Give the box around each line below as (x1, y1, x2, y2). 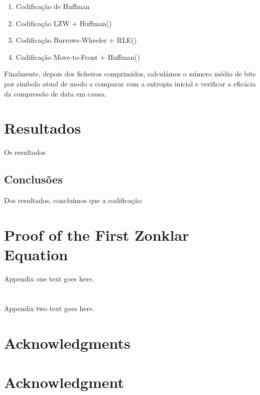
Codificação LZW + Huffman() (16, 18, 112, 28)
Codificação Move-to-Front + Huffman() (16, 51, 140, 62)
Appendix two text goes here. (4, 303, 95, 313)
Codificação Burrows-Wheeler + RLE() (16, 35, 137, 45)
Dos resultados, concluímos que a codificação (4, 195, 142, 206)
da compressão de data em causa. (4, 88, 107, 98)
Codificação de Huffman (16, 1, 90, 11)
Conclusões (4, 171, 63, 187)
